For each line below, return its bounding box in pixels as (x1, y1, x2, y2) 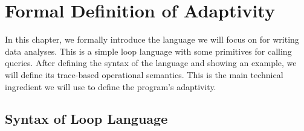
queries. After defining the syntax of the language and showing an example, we (5, 56, 297, 69)
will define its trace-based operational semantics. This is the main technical (5, 68, 283, 81)
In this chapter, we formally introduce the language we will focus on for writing (5, 33, 299, 46)
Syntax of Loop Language (5, 109, 168, 128)
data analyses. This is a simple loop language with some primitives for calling (5, 44, 292, 57)
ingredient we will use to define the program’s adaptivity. (5, 80, 216, 93)
